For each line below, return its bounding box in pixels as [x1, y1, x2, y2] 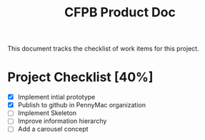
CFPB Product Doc [64, 4, 176, 21]
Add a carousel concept [17, 125, 89, 134]
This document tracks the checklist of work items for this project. [7, 44, 199, 53]
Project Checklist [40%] [7, 69, 154, 85]
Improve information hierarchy [17, 117, 107, 125]
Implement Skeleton [17, 109, 77, 117]
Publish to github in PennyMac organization [17, 101, 146, 109]
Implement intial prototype [17, 93, 96, 102]
